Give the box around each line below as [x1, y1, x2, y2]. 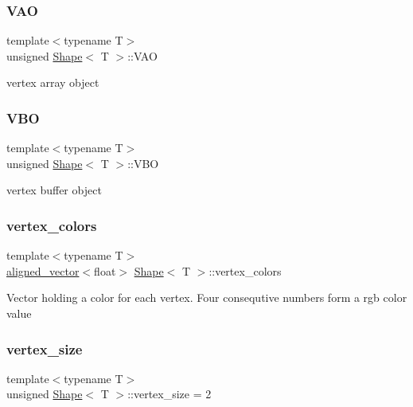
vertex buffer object [6, 182, 102, 198]
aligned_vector [6, 262, 80, 279]
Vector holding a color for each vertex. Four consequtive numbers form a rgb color [6, 289, 407, 306]
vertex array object [6, 74, 99, 91]
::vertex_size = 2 [127, 385, 212, 402]
